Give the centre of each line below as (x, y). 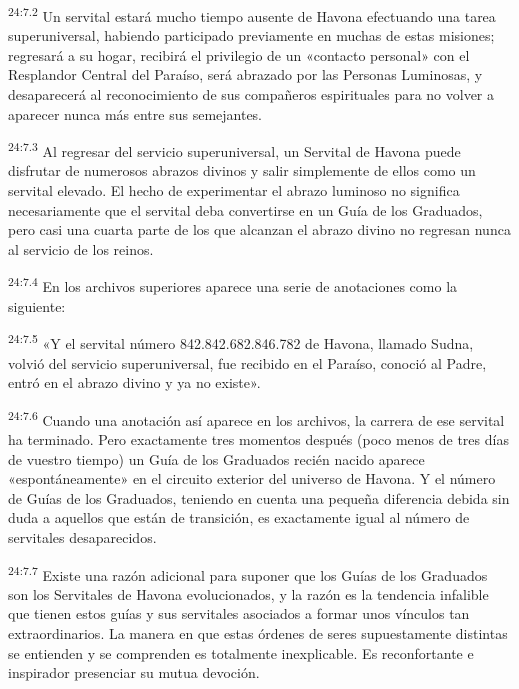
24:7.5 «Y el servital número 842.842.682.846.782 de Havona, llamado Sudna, (241, 341)
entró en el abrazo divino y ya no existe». (134, 382)
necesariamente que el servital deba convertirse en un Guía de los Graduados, (245, 209)
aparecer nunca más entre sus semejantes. (135, 113)
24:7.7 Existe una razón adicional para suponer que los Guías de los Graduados (248, 573)
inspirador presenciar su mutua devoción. (134, 672)
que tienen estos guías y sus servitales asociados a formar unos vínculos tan (239, 613)
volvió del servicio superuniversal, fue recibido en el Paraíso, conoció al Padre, (247, 362)
